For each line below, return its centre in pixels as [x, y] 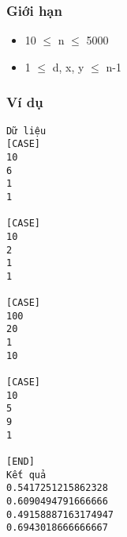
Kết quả [26, 475]
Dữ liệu [26, 131]
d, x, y [68, 66]
